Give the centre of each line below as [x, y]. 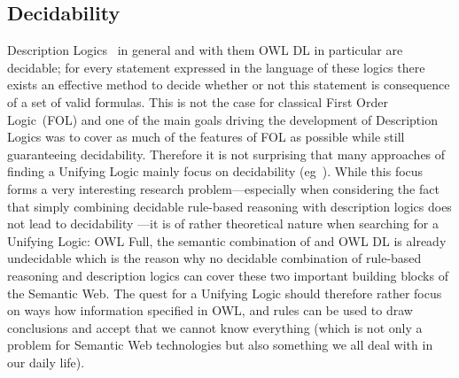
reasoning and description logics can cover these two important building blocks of [228, 275]
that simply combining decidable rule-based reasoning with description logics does [229, 206]
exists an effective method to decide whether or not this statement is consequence [229, 85]
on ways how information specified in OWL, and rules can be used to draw [210, 310]
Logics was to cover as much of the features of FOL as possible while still [206, 137]
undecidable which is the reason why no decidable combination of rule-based [214, 258]
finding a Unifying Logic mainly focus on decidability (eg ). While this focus [215, 171]
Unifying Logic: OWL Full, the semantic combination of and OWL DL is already [227, 240]
